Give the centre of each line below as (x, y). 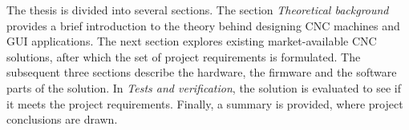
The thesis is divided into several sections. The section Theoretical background (198, 10)
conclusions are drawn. (62, 119)
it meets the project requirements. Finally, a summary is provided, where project (205, 103)
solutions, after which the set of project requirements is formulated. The (184, 56)
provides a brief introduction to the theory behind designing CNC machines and (203, 25)
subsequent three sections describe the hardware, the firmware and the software (202, 72)
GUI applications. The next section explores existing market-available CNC (192, 41)
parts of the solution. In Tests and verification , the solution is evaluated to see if (204, 87)
